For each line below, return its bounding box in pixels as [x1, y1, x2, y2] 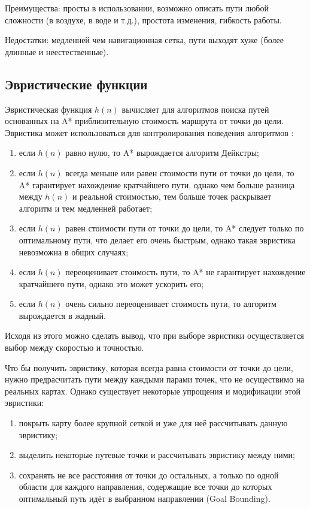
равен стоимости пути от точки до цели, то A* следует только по [65, 222, 304, 234]
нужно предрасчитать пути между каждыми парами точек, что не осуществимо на [5, 373, 305, 385]
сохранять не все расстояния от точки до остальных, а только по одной [19, 468, 279, 481]
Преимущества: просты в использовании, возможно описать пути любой [5, 2, 269, 14]
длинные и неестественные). [5, 45, 109, 58]
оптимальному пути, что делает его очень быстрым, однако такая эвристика [19, 233, 296, 246]
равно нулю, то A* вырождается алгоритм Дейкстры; [65, 146, 259, 159]
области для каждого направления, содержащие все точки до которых [19, 480, 272, 493]
